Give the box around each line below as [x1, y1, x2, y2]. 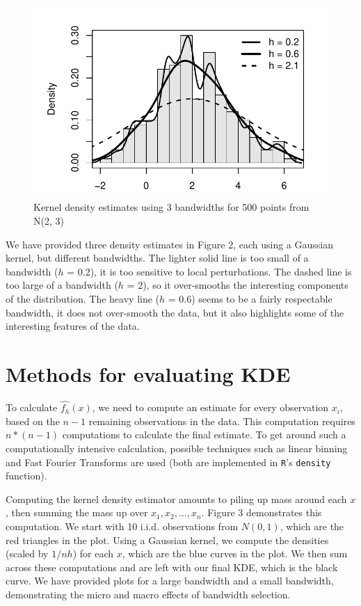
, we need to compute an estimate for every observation [92, 400, 329, 415]
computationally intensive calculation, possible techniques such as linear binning [6, 440, 348, 455]
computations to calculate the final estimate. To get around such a [62, 427, 346, 442]
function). [6, 468, 47, 483]
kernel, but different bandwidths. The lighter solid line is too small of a [6, 250, 309, 265]
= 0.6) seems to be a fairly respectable [168, 292, 332, 306]
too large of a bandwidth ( [6, 278, 118, 292]
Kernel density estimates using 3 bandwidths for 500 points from [33, 200, 310, 214]
